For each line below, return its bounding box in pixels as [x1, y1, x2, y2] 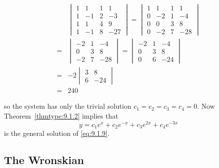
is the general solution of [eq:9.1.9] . [4, 128, 110, 138]
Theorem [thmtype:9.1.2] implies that [4, 111, 119, 121]
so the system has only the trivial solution [4, 101, 131, 111]
